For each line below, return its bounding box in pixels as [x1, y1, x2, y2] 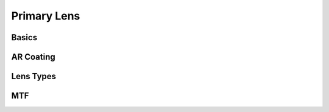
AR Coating [11, 52, 55, 62]
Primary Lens [11, 9, 80, 23]
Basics [11, 32, 38, 43]
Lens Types [11, 71, 57, 82]
